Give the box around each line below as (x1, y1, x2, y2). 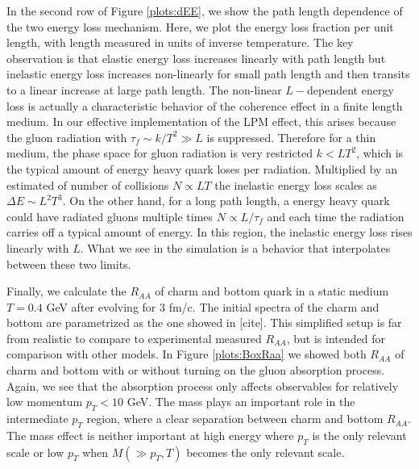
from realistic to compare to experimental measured (6, 329, 262, 346)
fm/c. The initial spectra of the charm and (168, 298, 380, 315)
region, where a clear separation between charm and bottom (86, 410, 384, 427)
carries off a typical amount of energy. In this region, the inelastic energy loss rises (6, 224, 413, 241)
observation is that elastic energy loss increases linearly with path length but (6, 49, 386, 66)
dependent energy (307, 81, 394, 98)
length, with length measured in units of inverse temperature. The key (6, 34, 354, 51)
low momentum (6, 393, 83, 410)
